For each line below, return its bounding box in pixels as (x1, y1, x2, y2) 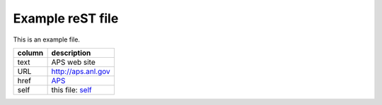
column (17, 48, 44, 58)
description (51, 48, 91, 58)
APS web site (51, 57, 95, 67)
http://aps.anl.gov (51, 66, 111, 76)
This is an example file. (13, 35, 81, 44)
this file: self (51, 85, 92, 94)
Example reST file (13, 11, 119, 26)
